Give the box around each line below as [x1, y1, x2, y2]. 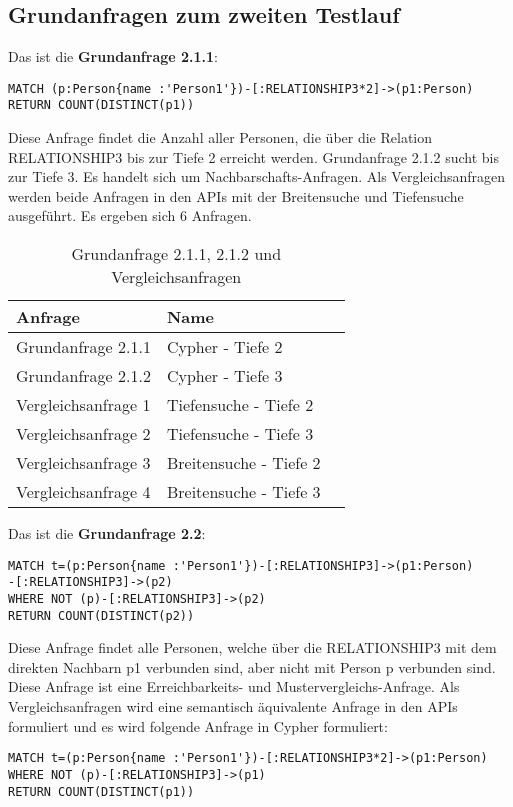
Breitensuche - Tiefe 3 [166, 480, 321, 504]
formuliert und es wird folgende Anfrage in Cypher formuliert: [8, 715, 388, 736]
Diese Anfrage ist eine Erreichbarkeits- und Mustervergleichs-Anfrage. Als [8, 676, 460, 697]
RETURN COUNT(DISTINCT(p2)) [8, 608, 195, 623]
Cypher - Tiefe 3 [166, 364, 283, 388]
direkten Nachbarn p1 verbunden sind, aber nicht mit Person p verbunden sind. [8, 656, 496, 677]
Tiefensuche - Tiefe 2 [166, 393, 314, 417]
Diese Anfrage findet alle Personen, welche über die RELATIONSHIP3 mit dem [8, 637, 497, 658]
